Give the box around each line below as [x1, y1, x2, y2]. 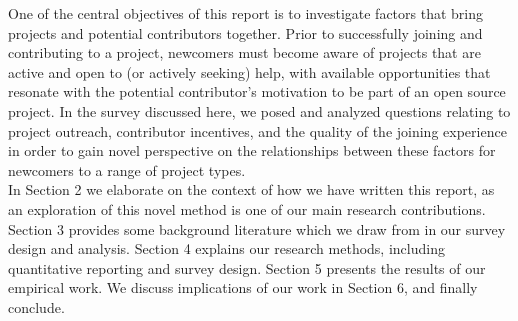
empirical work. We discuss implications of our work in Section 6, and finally [8, 277, 478, 298]
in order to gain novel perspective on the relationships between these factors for [8, 140, 496, 161]
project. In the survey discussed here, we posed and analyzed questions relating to [8, 100, 511, 121]
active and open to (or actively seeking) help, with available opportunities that [8, 61, 491, 82]
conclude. [8, 296, 65, 317]
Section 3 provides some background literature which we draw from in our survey [8, 218, 506, 239]
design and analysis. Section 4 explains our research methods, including [8, 238, 445, 259]
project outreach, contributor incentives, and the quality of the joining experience [8, 120, 507, 141]
